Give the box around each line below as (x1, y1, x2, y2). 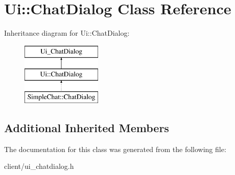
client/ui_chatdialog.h (4, 161, 74, 171)
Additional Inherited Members (4, 120, 169, 136)
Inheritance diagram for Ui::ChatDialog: (4, 28, 130, 38)
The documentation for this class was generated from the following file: (4, 143, 226, 154)
